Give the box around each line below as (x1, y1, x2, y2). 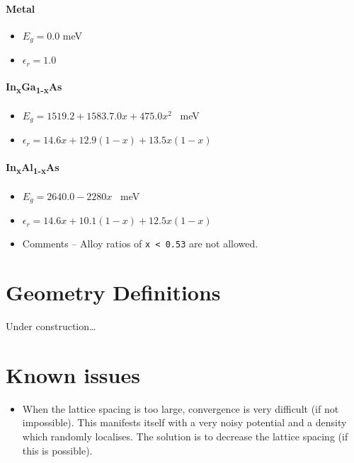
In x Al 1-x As (6, 160, 59, 176)
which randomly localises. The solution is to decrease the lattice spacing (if (22, 428, 348, 443)
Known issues (6, 360, 140, 389)
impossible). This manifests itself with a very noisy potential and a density (22, 415, 347, 430)
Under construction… (6, 319, 96, 334)
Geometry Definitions (6, 278, 221, 307)
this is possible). (22, 443, 93, 457)
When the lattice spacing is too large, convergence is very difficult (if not (22, 401, 339, 416)
